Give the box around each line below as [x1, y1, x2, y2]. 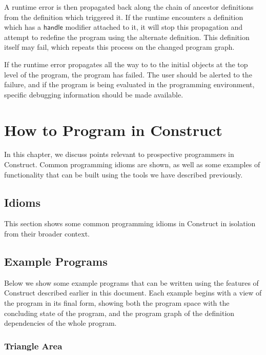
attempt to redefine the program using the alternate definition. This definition [4, 31, 250, 42]
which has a [4, 22, 42, 32]
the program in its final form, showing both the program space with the [4, 298, 230, 308]
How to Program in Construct [4, 119, 222, 140]
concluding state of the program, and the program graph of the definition [4, 307, 235, 318]
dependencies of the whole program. [4, 318, 117, 328]
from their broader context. [4, 228, 90, 239]
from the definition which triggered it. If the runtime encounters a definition [4, 11, 243, 22]
